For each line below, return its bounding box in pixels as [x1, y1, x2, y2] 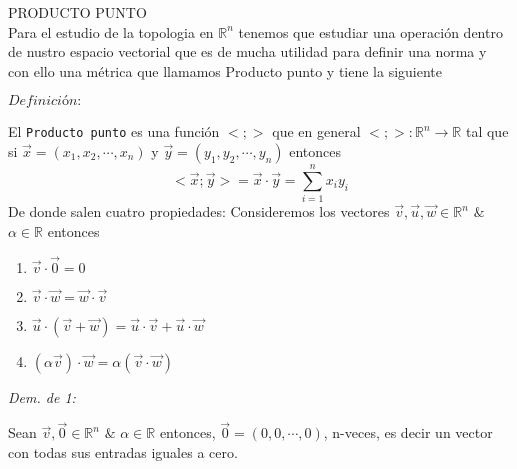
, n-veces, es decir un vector [323, 422, 493, 443]
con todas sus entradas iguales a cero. [8, 441, 238, 462]
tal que [465, 121, 509, 142]
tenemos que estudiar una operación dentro [238, 21, 503, 42]
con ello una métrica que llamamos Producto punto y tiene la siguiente [8, 60, 443, 81]
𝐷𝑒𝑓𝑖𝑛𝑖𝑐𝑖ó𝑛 [8, 94, 78, 109]
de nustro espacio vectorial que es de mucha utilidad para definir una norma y [8, 41, 487, 62]
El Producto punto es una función [8, 121, 220, 142]
